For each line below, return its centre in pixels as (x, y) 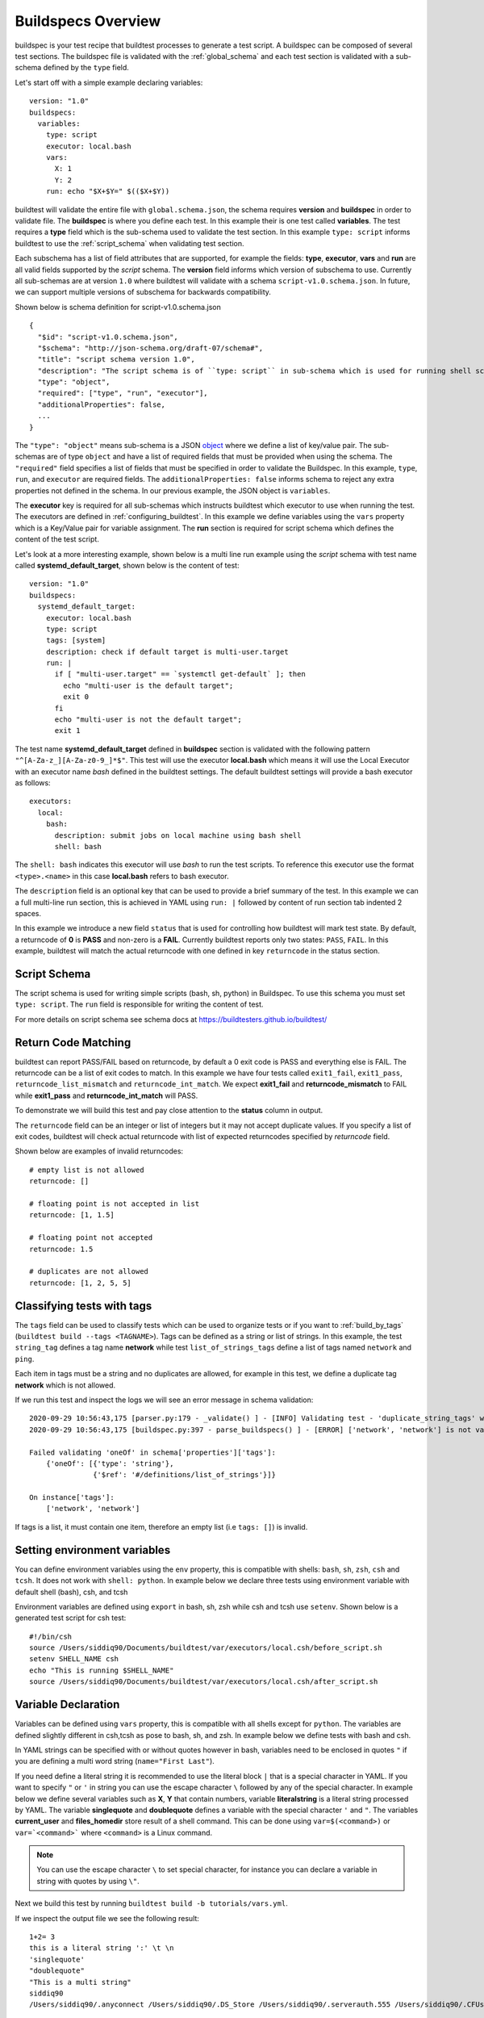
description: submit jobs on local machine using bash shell (178, 835)
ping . (25, 1359)
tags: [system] (76, 641)
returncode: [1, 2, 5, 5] (81, 1283)
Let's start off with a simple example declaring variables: (109, 82)
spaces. (28, 913)
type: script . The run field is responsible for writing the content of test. (139, 1004)
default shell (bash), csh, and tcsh (71, 1592)
